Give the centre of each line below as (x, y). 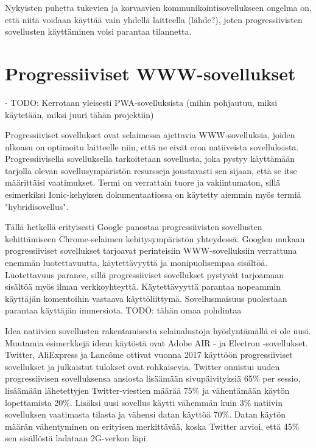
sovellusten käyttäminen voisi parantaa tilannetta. (98, 31)
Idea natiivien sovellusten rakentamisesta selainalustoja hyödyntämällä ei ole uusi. (158, 331)
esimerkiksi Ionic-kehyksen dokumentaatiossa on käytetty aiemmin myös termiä (153, 194)
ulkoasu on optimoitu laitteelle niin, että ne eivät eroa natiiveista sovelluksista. (152, 146)
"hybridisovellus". (37, 206)
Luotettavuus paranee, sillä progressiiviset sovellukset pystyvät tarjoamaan (144, 274)
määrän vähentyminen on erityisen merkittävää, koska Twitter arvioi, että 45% (152, 426)
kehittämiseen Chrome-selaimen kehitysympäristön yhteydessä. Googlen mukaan (155, 238)
